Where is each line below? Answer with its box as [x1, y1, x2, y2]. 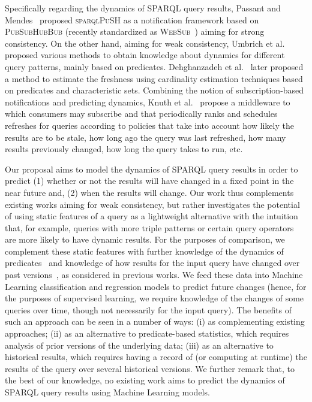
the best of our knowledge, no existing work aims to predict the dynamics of [5, 374, 285, 386]
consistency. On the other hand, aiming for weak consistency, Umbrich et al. [5, 37, 285, 49]
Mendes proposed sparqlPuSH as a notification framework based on [5, 13, 259, 26]
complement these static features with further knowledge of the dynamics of [5, 244, 284, 257]
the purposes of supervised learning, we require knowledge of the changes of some [5, 292, 304, 304]
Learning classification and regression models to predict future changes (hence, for [5, 280, 307, 292]
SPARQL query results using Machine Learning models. [5, 386, 210, 398]
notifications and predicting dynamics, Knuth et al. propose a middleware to [5, 95, 290, 108]
